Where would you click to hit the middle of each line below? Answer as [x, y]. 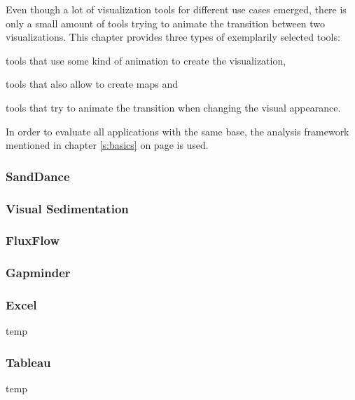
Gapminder [38, 273]
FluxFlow [33, 240]
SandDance [38, 176]
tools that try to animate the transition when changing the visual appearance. [173, 107]
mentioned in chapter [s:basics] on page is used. [107, 145]
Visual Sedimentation [67, 208]
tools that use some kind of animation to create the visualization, [146, 60]
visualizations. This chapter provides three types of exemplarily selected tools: [173, 37]
